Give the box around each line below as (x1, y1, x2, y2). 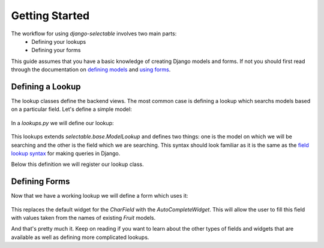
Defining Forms (11, 177, 70, 187)
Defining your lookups (31, 38, 86, 45)
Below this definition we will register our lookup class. (11, 161, 144, 168)
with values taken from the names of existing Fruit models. (11, 214, 156, 222)
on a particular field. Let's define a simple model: (11, 105, 132, 113)
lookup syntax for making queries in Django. (11, 150, 121, 157)
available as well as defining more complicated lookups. (11, 234, 149, 241)
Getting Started (11, 9, 90, 22)
